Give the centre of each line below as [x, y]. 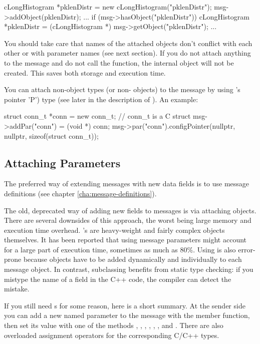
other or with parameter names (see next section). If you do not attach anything [127, 53]
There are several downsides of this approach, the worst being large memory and [128, 220]
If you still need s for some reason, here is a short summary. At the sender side [125, 305]
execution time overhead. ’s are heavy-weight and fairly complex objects [114, 230]
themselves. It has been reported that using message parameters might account [125, 240]
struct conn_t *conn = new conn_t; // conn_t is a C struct [97, 116]
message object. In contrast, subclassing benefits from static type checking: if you [129, 269]
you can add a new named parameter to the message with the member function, [127, 315]
